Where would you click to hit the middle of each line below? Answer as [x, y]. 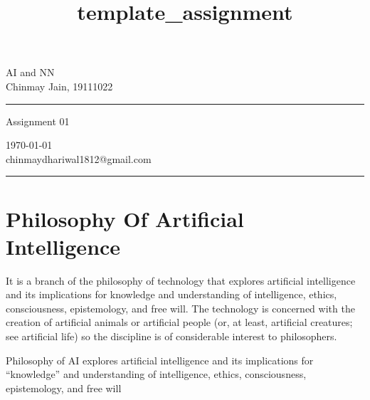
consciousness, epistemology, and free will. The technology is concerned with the [180, 308]
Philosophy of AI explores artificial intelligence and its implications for [160, 360]
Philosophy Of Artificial [125, 218]
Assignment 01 [38, 121]
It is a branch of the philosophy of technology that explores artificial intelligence [181, 280]
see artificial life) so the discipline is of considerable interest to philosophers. [171, 336]
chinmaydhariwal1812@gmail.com [79, 158]
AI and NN [30, 72]
